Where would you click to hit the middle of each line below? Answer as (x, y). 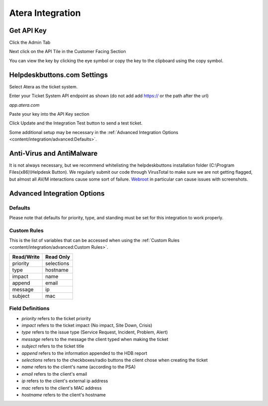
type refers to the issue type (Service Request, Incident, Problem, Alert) (95, 332)
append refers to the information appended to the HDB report (84, 353)
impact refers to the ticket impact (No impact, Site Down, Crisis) (87, 325)
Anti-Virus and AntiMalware (53, 153)
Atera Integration (45, 13)
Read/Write (26, 257)
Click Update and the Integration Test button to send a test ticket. (76, 123)
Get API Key (28, 31)
